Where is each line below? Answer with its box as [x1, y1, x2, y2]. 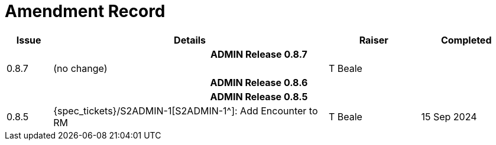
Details [174, 34, 206, 46]
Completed [440, 34, 492, 46]
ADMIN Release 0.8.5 [210, 90, 308, 103]
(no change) [53, 62, 108, 74]
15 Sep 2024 [421, 110, 477, 123]
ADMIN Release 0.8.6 [210, 76, 308, 88]
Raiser [359, 34, 388, 46]
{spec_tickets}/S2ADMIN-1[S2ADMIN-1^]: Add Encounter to [53, 104, 318, 117]
